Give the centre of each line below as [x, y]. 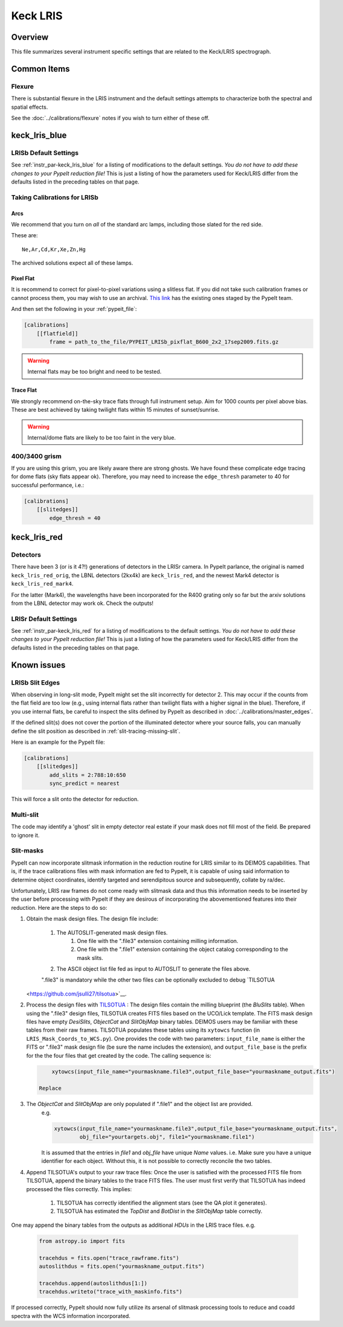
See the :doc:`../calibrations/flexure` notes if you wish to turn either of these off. [110, 118]
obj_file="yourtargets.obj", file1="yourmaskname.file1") [167, 1137]
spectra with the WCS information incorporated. [71, 1316]
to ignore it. [25, 835]
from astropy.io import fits [82, 1241]
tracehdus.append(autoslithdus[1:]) [93, 1283]
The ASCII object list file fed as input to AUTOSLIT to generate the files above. [153, 969]
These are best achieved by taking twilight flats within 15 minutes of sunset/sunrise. [115, 410]
